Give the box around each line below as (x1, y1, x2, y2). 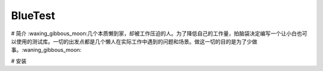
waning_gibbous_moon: (23, 47, 82, 54)
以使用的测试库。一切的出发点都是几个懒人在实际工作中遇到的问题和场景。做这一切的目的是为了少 (11, 38, 252, 45)
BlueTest (11, 9, 56, 22)
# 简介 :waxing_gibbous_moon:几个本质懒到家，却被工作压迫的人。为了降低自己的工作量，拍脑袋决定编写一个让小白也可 (11, 30, 307, 37)
